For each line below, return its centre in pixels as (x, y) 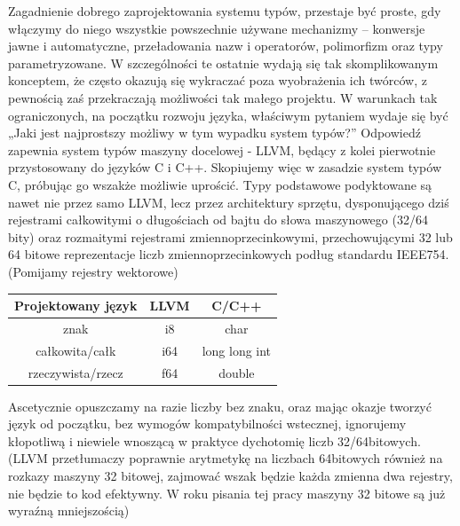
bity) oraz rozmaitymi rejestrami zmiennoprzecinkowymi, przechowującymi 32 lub (230, 236)
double (237, 372)
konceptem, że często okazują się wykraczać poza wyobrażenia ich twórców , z (218, 80)
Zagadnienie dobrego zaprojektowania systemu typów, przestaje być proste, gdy (225, 11)
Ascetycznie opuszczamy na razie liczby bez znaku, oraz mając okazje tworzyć (220, 406)
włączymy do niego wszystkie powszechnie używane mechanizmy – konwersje (217, 28)
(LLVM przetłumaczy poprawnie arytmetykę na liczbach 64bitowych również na (226, 458)
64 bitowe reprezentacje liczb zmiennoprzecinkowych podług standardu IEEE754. (229, 254)
